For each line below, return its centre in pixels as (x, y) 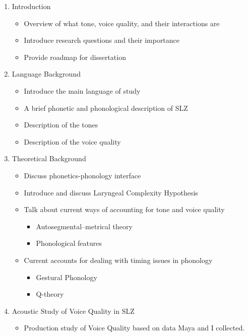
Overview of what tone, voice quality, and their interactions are (122, 23)
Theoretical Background (49, 158)
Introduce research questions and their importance (102, 40)
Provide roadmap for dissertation (75, 57)
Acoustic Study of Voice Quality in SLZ (73, 311)
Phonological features (69, 243)
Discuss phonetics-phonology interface (82, 175)
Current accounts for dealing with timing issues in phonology (118, 260)
